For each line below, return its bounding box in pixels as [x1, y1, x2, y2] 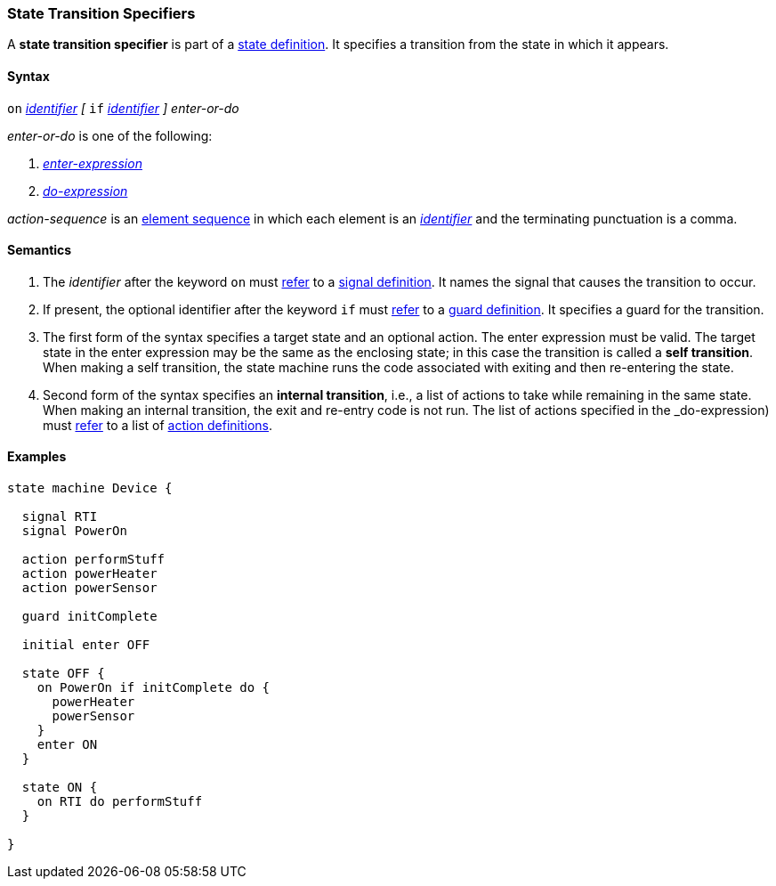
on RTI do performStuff [36, 794, 203, 809]
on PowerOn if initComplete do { [36, 680, 271, 695]
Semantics [7, 242, 72, 258]
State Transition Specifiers [7, 4, 196, 22]
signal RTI [21, 509, 98, 524]
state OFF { [21, 666, 105, 681]
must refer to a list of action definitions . [43, 417, 273, 433]
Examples [7, 449, 67, 465]
